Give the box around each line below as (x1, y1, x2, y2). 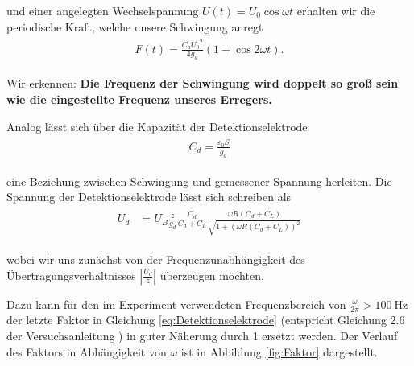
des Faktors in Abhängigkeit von (6, 343, 167, 360)
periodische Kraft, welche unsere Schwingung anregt (6, 18, 263, 35)
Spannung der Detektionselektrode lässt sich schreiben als (6, 188, 292, 205)
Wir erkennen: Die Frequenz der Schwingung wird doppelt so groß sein (6, 75, 399, 92)
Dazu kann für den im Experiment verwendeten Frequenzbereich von (6, 295, 346, 312)
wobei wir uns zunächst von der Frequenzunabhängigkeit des (6, 250, 305, 267)
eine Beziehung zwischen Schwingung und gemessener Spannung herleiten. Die (6, 172, 392, 189)
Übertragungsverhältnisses (6, 266, 136, 283)
